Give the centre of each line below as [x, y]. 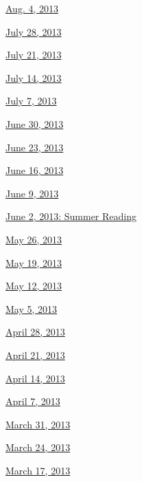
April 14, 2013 [35, 378]
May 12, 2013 [34, 286]
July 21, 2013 [34, 55]
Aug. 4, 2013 [32, 8]
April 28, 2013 [35, 332]
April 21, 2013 [35, 354]
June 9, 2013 [32, 193]
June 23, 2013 [35, 147]
